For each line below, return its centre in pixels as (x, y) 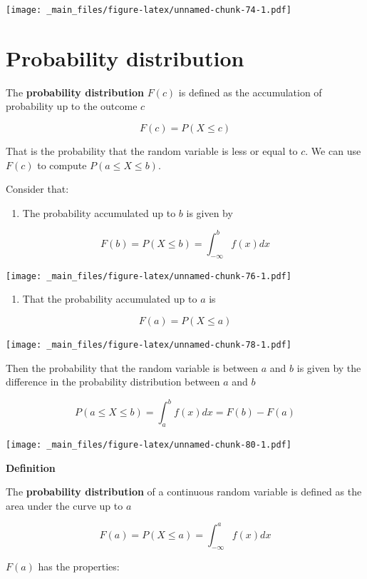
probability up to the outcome (72, 106)
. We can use (333, 150)
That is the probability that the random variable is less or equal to (152, 150)
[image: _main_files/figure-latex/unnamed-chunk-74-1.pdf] (149, 10)
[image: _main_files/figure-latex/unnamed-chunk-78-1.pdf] (149, 344)
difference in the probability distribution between (113, 382)
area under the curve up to (64, 505)
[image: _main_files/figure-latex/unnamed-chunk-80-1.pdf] (149, 445)
